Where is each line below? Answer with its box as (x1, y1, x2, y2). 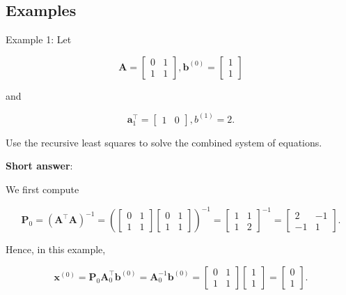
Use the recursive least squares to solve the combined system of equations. (6, 135, 322, 149)
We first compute (6, 182, 79, 197)
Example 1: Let (6, 32, 72, 47)
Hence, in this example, (6, 242, 106, 257)
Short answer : (6, 158, 73, 173)
